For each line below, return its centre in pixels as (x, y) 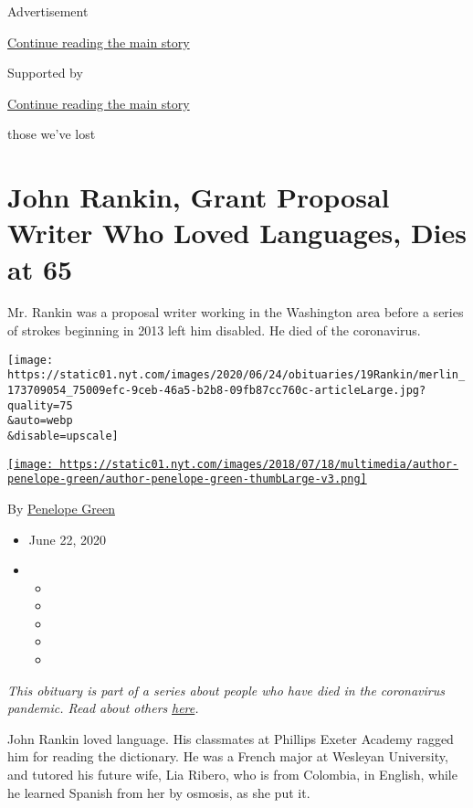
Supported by (45, 73)
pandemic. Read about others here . (103, 708)
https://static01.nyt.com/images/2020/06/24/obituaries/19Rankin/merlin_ (236, 375)
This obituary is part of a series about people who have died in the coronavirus (226, 690)
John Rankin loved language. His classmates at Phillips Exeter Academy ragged (231, 738)
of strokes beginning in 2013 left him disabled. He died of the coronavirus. (214, 330)
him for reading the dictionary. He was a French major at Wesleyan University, (228, 756)
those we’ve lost (52, 134)
